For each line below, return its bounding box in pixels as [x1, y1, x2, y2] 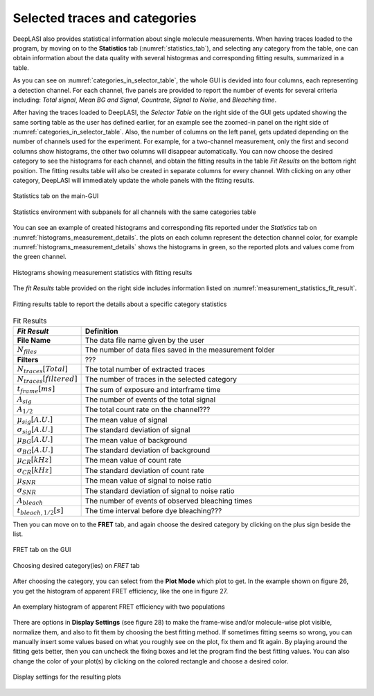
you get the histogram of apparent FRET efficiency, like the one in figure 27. [12, 587, 229, 595]
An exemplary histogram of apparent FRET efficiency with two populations [12, 603, 225, 611]
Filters [17, 355, 39, 364]
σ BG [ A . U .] [17, 445, 53, 456]
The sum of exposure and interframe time [84, 384, 221, 394]
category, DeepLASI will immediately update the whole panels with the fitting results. [12, 177, 255, 185]
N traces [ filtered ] [17, 375, 78, 385]
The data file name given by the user [84, 336, 205, 346]
